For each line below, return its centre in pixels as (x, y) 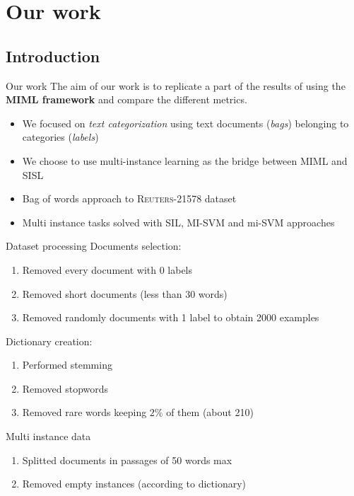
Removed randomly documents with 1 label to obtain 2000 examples (171, 317)
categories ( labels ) (60, 137)
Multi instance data (48, 436)
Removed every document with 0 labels (107, 269)
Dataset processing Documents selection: (94, 246)
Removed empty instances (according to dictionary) (134, 484)
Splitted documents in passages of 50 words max (127, 460)
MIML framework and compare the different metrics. (126, 99)
